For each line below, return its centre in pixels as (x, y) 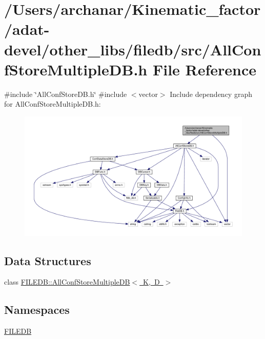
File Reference (205, 69)
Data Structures (48, 260)
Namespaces (37, 310)
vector (148, 94)
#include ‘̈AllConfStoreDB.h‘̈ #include (66, 94)
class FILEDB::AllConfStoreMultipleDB (67, 282)
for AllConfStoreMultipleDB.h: (53, 104)
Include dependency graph (211, 94)
